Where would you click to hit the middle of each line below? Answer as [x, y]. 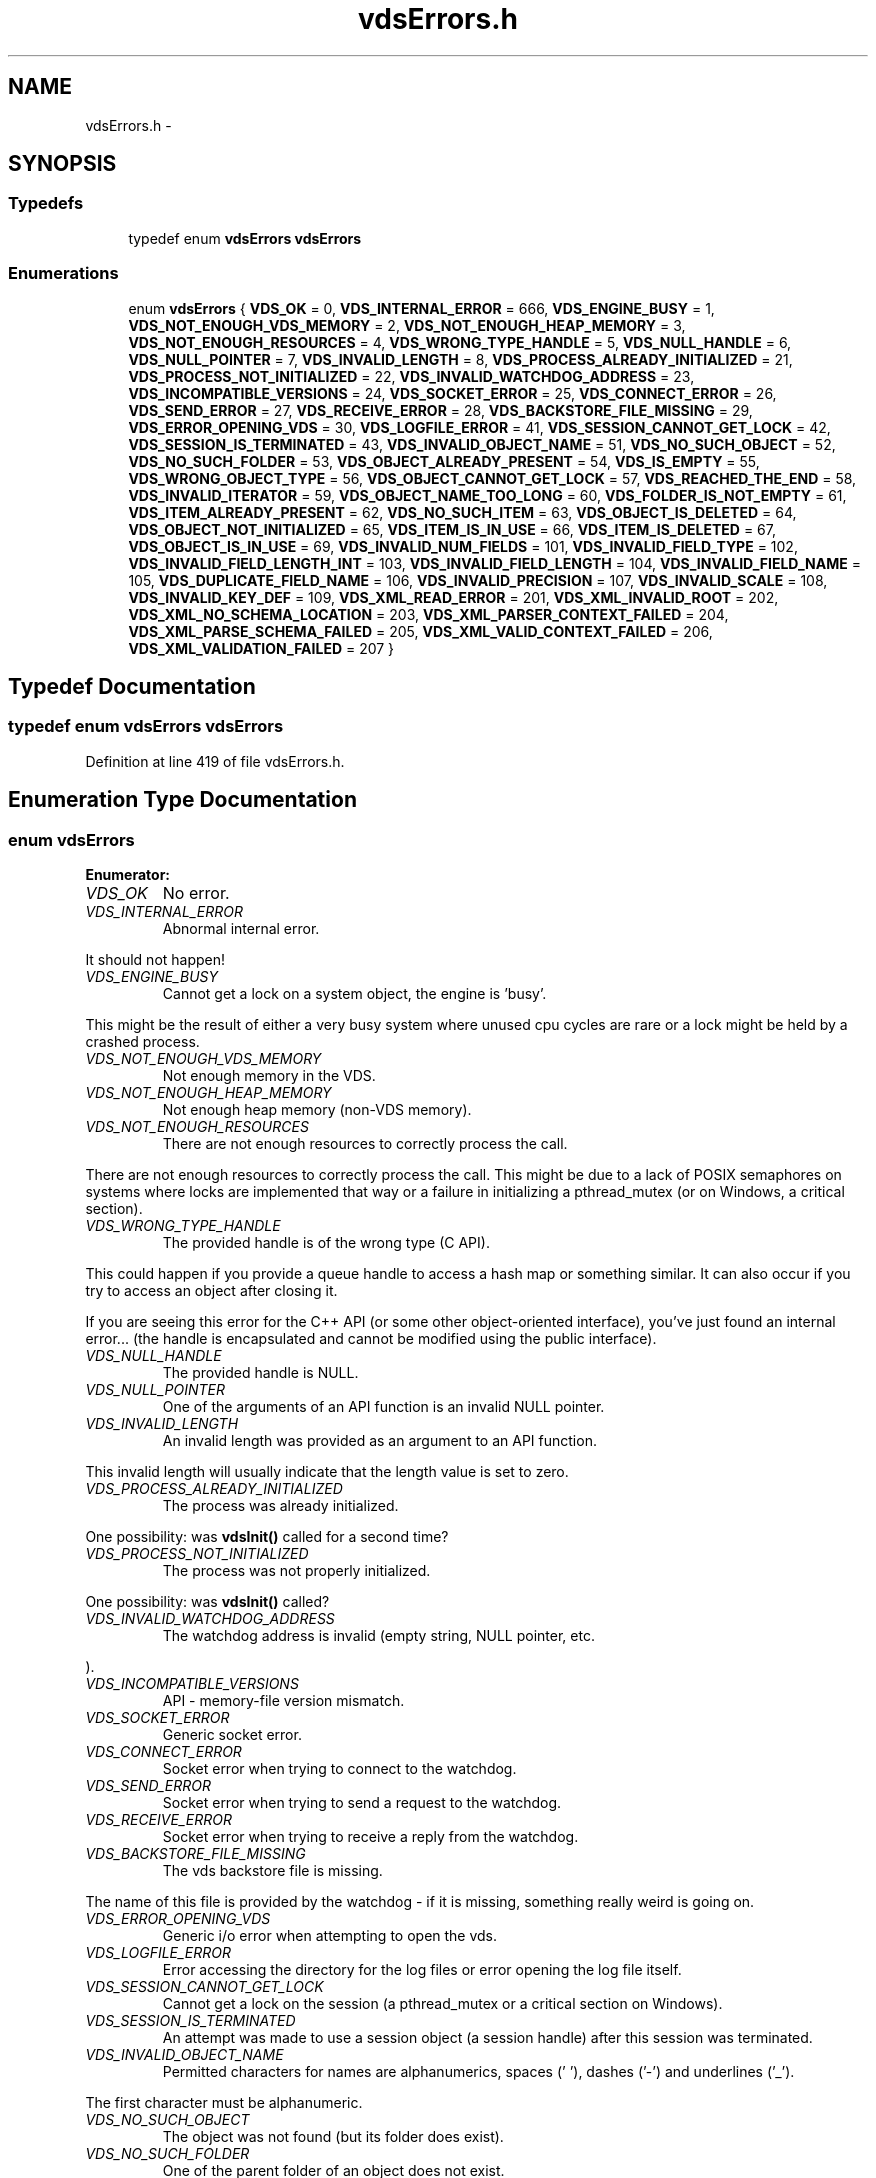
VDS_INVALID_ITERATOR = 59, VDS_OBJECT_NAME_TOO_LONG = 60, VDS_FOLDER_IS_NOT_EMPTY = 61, [487, 495]
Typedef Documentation [132, 686]
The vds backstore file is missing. [272, 1870]
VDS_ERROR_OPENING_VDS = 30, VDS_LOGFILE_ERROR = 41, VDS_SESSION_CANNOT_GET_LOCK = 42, [479, 427]
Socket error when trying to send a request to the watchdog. [362, 1802]
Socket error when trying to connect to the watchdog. [339, 1768]
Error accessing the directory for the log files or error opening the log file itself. [422, 1969]
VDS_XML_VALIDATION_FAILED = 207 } [261, 648]
